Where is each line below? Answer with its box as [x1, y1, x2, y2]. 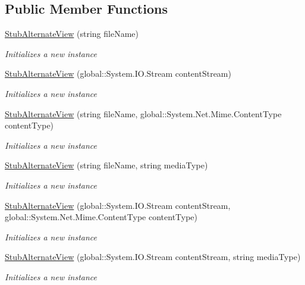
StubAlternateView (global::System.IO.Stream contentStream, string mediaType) [5, 250, 301, 263]
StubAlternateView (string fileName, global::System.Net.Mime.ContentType [5, 107, 282, 120]
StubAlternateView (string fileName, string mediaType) [5, 159, 208, 171]
